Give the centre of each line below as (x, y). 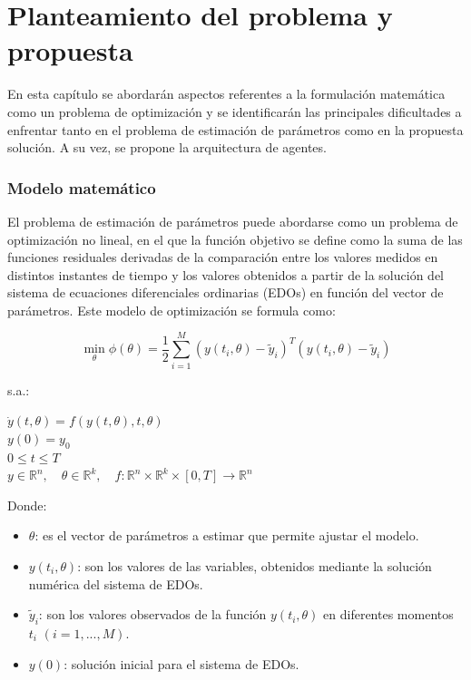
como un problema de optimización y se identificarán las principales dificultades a (235, 111)
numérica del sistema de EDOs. (116, 583)
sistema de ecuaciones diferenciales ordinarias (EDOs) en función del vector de (226, 292)
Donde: (27, 505)
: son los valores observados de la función (152, 614)
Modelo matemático (82, 187)
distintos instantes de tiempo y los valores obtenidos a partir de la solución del (226, 274)
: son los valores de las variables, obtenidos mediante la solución (255, 565)
